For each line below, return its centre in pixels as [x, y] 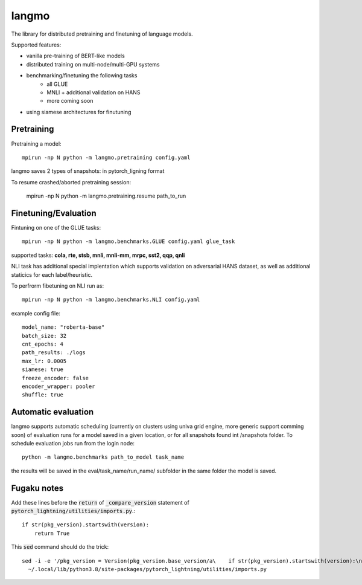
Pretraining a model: [36, 144]
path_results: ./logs [54, 353]
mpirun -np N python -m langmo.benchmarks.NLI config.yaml [111, 300]
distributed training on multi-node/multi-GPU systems [93, 64]
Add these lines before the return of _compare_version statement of [100, 502]
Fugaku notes [37, 488]
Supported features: [36, 45]
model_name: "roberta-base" [63, 327]
